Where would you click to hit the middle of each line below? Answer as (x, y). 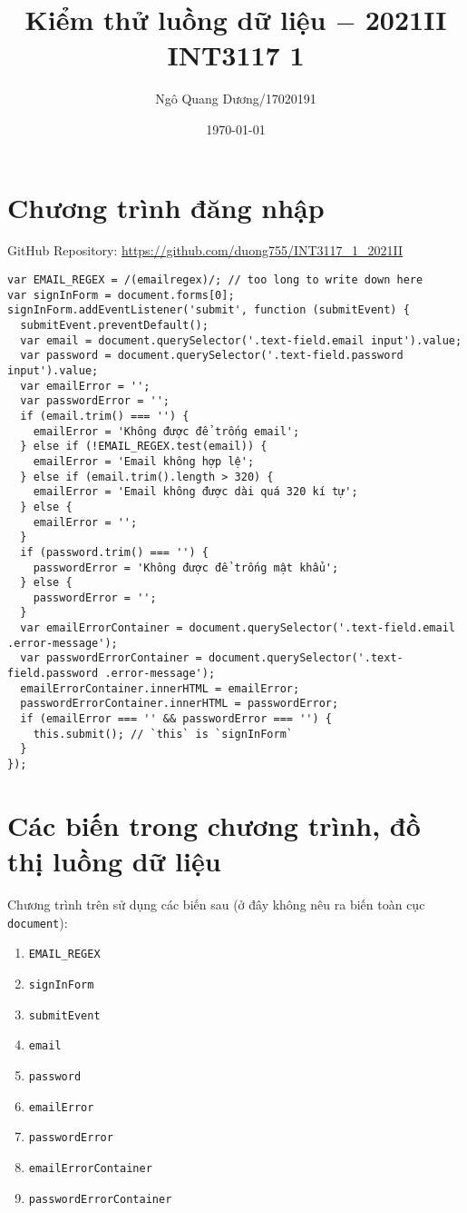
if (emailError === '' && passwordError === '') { (176, 719)
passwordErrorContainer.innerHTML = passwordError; (180, 704)
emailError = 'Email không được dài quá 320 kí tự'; (195, 492)
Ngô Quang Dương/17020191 (236, 99)
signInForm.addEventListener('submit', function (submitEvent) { (209, 310)
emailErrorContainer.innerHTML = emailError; (160, 688)
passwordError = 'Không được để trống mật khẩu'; (186, 567)
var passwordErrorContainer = (111, 658)
